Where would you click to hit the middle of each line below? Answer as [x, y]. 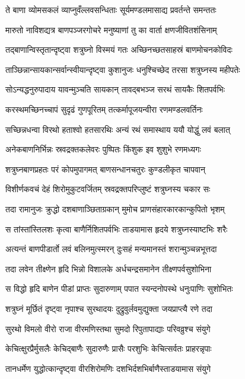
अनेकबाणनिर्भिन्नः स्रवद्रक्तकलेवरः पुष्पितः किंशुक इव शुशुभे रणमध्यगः [103, 149]
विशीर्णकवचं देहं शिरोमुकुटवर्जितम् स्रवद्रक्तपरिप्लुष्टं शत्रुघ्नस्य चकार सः [108, 189]
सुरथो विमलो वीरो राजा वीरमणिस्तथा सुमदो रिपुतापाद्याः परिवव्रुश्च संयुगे [108, 328]
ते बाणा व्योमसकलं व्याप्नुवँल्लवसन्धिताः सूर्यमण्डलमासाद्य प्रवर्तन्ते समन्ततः [111, 9]
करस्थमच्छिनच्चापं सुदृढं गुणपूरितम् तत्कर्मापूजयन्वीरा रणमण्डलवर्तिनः [104, 109]
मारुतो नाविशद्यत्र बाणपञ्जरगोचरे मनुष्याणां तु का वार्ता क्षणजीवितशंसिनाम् [111, 29]
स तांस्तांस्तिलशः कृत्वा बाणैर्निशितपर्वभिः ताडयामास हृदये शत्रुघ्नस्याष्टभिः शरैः [117, 229]
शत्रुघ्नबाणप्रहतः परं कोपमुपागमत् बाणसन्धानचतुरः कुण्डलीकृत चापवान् [105, 169]
